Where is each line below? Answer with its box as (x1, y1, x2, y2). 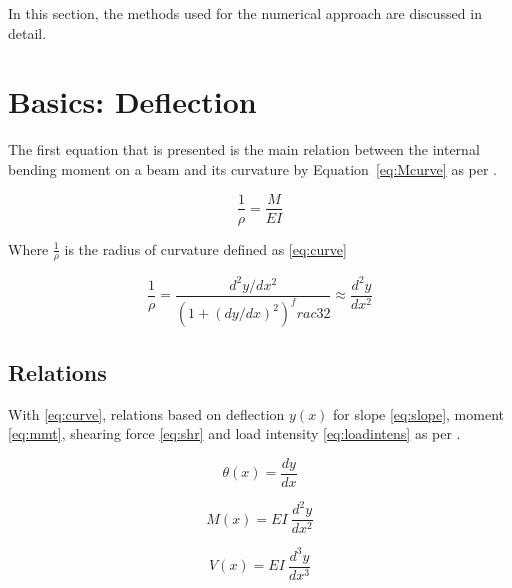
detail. (8, 22, 47, 43)
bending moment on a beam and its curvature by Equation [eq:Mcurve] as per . (8, 158, 498, 179)
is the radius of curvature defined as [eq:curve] (64, 238, 347, 259)
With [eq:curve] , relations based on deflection (8, 403, 285, 424)
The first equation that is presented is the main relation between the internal (8, 139, 480, 160)
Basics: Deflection (8, 81, 257, 122)
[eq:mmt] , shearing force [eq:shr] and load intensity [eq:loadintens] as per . (8, 423, 461, 444)
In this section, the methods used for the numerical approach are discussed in (8, 3, 482, 23)
